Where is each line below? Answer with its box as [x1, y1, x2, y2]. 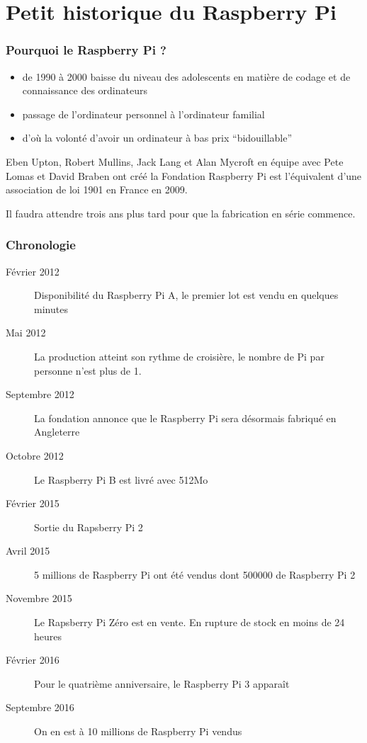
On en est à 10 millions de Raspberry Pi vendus [34, 724, 242, 739]
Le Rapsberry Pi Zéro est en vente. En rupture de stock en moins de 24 [34, 615, 345, 630]
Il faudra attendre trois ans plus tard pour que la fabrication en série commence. [6, 205, 356, 220]
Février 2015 [6, 496, 60, 511]
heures [34, 628, 62, 643]
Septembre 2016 [6, 700, 74, 715]
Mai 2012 [6, 325, 46, 340]
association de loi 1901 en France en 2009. [6, 182, 188, 197]
